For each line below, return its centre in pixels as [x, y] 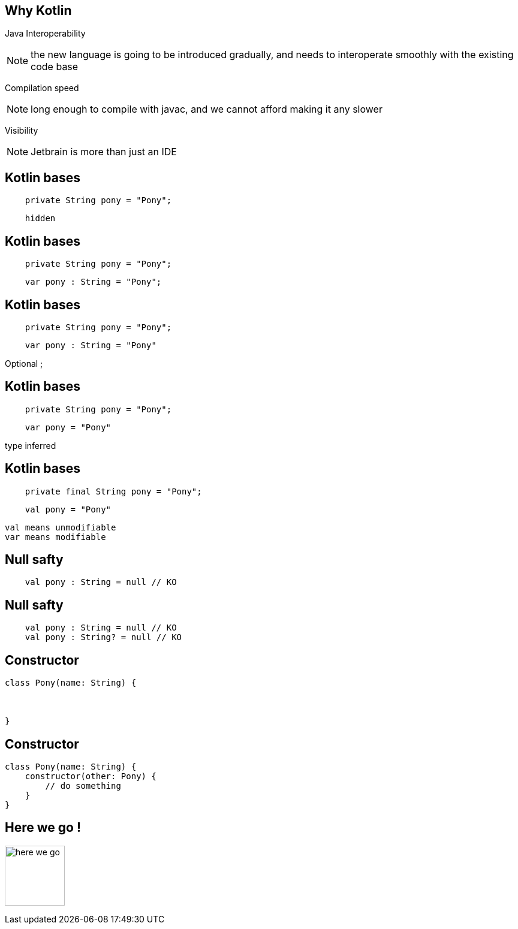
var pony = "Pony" [68, 427]
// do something [83, 786]
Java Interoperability [45, 34]
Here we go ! [43, 828]
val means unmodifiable [61, 527]
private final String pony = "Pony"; [113, 491]
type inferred [31, 445]
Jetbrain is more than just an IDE [104, 152]
